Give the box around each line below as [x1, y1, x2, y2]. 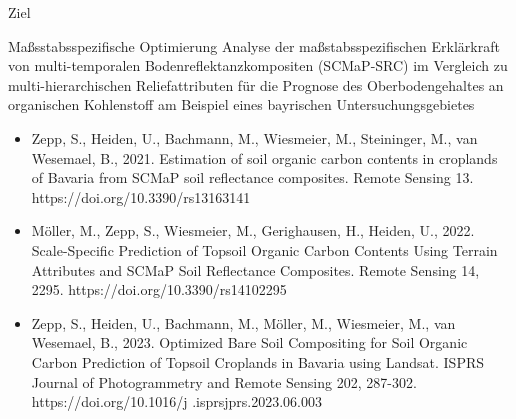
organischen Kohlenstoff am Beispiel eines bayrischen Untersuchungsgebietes [8, 94, 475, 115]
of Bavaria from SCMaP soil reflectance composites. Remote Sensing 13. [31, 167, 474, 188]
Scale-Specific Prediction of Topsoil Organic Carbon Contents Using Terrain [31, 239, 498, 260]
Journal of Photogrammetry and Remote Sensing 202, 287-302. [31, 371, 417, 392]
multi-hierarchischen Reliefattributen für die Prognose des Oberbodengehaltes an [8, 74, 504, 95]
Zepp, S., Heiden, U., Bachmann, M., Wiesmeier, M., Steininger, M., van [31, 127, 478, 148]
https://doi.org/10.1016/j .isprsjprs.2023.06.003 [31, 391, 323, 412]
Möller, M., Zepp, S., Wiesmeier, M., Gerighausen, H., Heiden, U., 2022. [31, 220, 475, 241]
